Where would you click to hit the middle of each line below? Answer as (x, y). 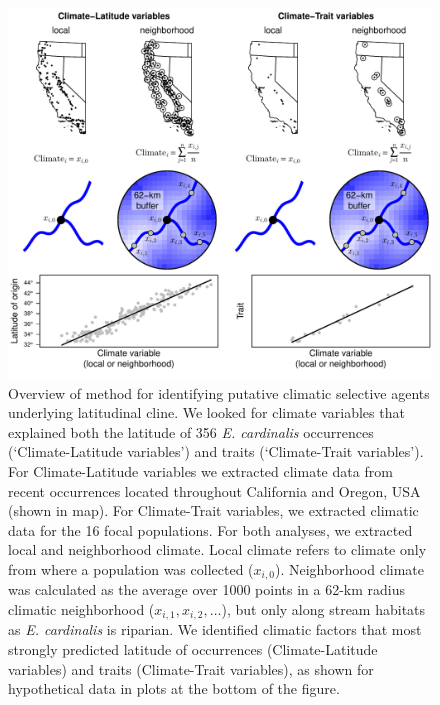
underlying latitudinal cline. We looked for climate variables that (206, 412)
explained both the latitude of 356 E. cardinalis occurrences (191, 431)
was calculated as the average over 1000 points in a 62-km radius (207, 589)
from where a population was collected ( (131, 568)
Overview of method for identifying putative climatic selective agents (219, 392)
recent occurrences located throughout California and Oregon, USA (214, 490)
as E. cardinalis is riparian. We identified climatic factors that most (215, 629)
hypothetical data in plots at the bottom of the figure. (174, 688)
